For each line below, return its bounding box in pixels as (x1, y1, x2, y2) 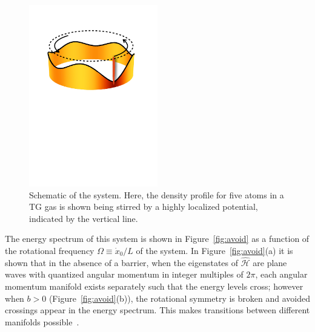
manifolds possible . (5, 315, 79, 328)
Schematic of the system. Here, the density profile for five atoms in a (29, 188, 284, 201)
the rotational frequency (5, 244, 94, 256)
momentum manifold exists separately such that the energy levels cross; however (5, 279, 303, 292)
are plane (253, 256, 287, 269)
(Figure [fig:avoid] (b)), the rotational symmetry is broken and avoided (48, 291, 310, 304)
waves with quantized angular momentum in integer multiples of (5, 268, 244, 281)
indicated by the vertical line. (29, 212, 138, 224)
